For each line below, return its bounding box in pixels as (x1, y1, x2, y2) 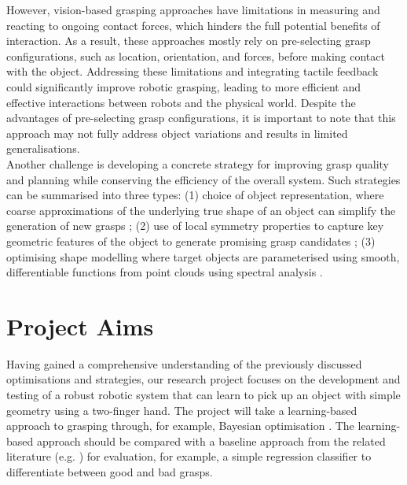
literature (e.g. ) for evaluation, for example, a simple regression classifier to (6, 448, 372, 465)
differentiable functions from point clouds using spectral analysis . (6, 264, 323, 280)
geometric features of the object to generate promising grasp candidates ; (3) (6, 232, 376, 249)
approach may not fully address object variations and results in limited (6, 124, 348, 141)
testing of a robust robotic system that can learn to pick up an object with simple (6, 387, 401, 402)
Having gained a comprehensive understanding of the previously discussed (6, 355, 362, 372)
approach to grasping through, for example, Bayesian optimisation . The (6, 417, 354, 434)
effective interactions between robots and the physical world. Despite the (6, 94, 356, 110)
